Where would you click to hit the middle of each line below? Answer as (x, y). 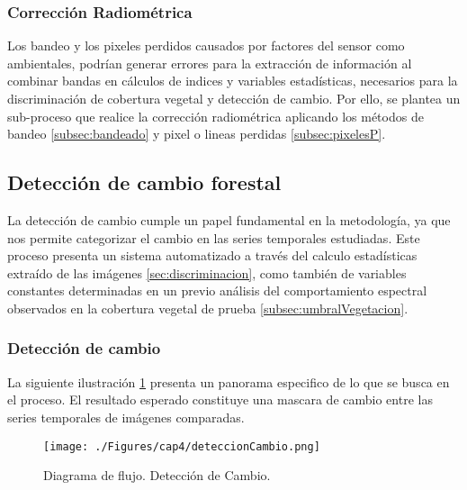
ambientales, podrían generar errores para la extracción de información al (210, 63)
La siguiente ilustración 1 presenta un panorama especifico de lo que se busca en (229, 381)
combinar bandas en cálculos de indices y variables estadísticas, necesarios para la (233, 81)
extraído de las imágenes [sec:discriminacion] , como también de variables (207, 272)
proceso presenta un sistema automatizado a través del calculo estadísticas (212, 255)
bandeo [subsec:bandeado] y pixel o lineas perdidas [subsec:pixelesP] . (197, 134)
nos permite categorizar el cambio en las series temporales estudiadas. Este (214, 237)
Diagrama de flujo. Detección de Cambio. (157, 475)
